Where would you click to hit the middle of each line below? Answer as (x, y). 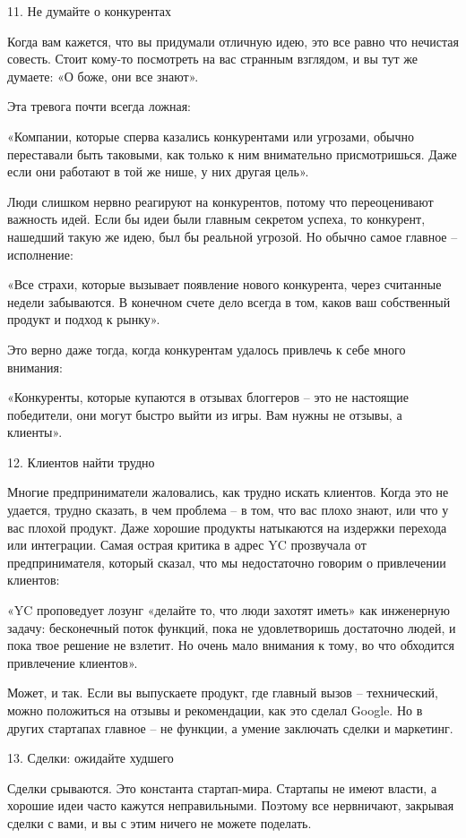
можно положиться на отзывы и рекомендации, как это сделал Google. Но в (215, 710)
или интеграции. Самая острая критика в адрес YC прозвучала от (187, 545)
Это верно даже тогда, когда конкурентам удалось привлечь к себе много (207, 349)
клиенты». (35, 432)
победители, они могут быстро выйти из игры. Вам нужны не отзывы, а (205, 414)
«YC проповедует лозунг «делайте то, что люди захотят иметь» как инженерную (229, 610)
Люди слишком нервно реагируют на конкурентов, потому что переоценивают (220, 201)
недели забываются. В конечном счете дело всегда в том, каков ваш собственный (229, 301)
